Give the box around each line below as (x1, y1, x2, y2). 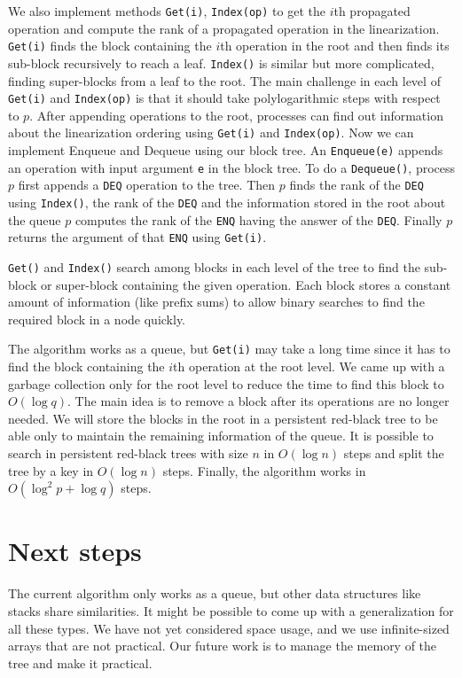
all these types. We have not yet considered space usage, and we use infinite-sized (8, 619, 450, 637)
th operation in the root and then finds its (220, 36, 450, 55)
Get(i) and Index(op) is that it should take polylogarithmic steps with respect (8, 89, 441, 107)
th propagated (333, 2, 411, 19)
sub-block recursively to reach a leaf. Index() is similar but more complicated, (8, 53, 435, 72)
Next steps (8, 533, 142, 569)
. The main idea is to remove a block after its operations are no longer (67, 392, 450, 410)
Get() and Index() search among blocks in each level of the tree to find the (8, 258, 420, 276)
